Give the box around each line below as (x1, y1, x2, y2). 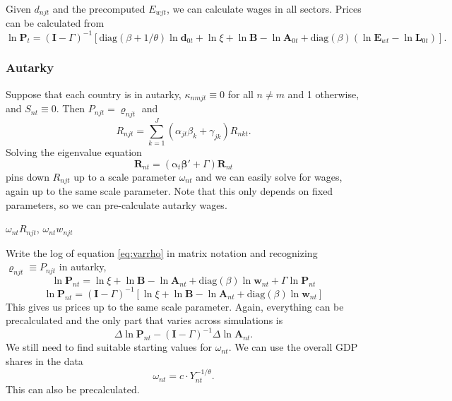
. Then (56, 101, 85, 116)
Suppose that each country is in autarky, (6, 86, 182, 101)
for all (227, 86, 254, 101)
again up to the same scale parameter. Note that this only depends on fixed (6, 184, 333, 198)
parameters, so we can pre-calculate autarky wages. (6, 197, 227, 212)
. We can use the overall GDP (228, 340, 358, 354)
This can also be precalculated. (6, 381, 140, 396)
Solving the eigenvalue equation (6, 145, 142, 160)
